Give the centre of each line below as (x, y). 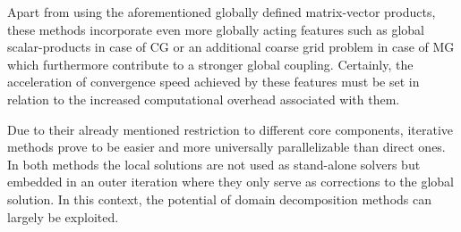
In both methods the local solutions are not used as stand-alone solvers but (214, 164)
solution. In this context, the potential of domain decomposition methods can (219, 199)
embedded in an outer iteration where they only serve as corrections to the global (230, 182)
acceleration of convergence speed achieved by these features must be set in (213, 82)
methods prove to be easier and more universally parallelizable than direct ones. (226, 147)
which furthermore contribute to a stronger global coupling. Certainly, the (210, 64)
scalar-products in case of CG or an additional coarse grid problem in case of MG (231, 47)
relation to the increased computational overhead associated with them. (204, 99)
